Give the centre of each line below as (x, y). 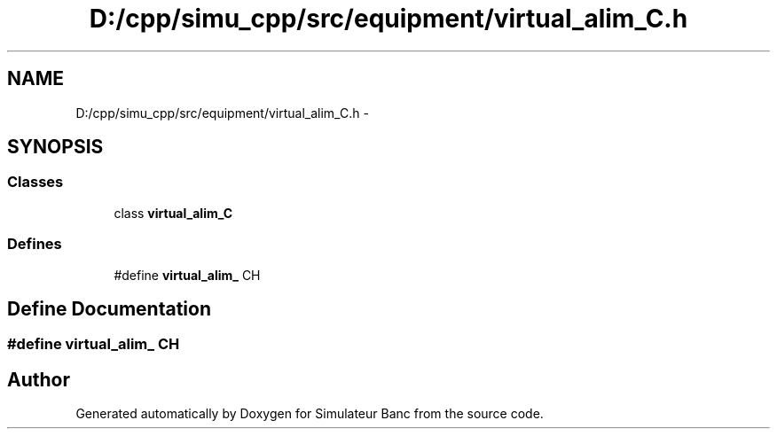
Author (39, 379)
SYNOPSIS (55, 147)
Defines (35, 244)
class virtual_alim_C (173, 213)
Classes (35, 182)
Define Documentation (109, 308)
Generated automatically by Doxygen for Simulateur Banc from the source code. (310, 414)
